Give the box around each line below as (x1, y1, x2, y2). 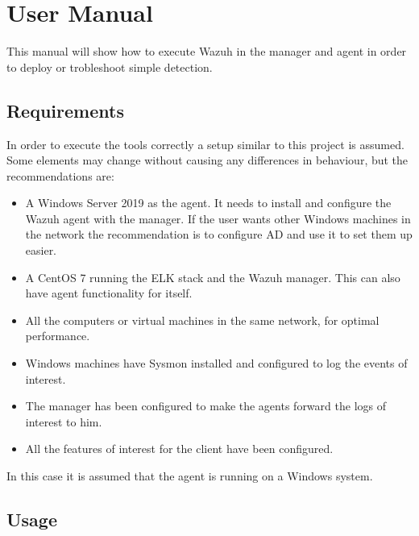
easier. (25, 242, 57, 259)
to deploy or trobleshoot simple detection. (6, 58, 213, 75)
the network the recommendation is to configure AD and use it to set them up (25, 226, 413, 243)
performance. (25, 327, 90, 344)
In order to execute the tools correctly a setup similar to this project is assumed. (6, 135, 404, 152)
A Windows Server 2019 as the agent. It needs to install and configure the (25, 194, 392, 211)
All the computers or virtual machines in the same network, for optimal (25, 311, 380, 328)
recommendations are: (6, 167, 114, 184)
